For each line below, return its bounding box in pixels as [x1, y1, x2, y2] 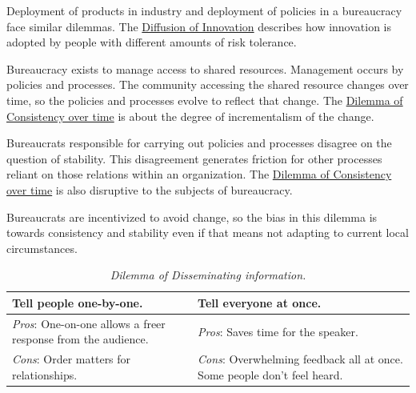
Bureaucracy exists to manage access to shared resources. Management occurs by [6, 60, 404, 77]
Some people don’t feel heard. [198, 366, 343, 383]
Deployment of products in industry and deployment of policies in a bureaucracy [6, 2, 402, 18]
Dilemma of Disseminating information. [110, 267, 306, 283]
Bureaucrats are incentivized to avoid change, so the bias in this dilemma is [6, 208, 378, 225]
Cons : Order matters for [12, 351, 131, 367]
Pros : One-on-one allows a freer [12, 315, 166, 331]
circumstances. [6, 239, 78, 256]
